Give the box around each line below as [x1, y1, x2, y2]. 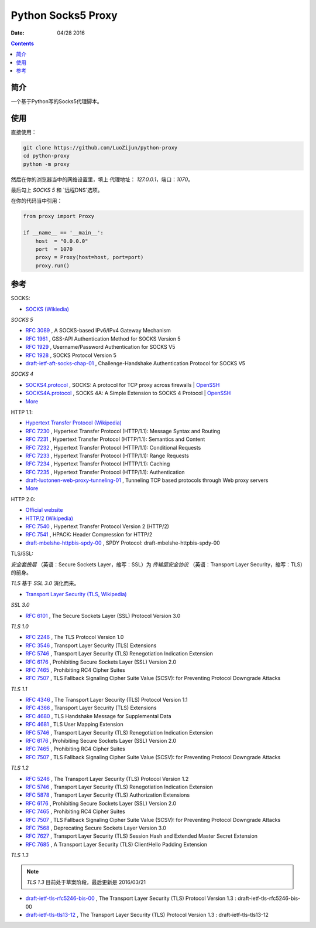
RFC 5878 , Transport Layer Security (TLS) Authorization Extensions [25, 791, 190, 798]
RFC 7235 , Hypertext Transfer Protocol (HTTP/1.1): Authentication [25, 468, 185, 475]
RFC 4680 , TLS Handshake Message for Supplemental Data [25, 712, 172, 719]
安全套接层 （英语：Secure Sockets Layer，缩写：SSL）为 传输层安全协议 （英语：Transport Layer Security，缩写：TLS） [11, 560, 303, 568]
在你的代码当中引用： [11, 197, 63, 205]
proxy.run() [35, 262, 70, 269]
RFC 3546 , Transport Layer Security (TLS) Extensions [25, 642, 157, 649]
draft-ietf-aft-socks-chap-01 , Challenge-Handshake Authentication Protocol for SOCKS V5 [25, 360, 246, 367]
